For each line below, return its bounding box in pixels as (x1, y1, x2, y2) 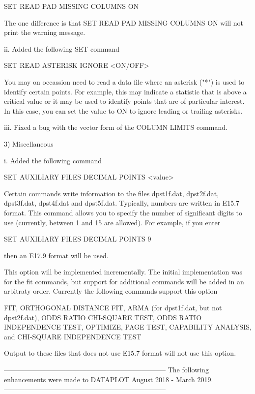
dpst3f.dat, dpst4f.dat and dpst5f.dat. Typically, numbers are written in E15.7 (4, 198, 240, 208)
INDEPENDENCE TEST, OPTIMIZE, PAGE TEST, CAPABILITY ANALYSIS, (4, 322, 252, 332)
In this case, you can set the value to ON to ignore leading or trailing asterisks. (4, 105, 243, 116)
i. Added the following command (4, 155, 102, 165)
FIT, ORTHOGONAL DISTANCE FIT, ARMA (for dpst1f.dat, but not (4, 303, 222, 313)
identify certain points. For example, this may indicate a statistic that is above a (4, 86, 247, 96)
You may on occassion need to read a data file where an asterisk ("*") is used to (4, 76, 245, 87)
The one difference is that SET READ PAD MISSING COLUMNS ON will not (4, 17, 243, 28)
